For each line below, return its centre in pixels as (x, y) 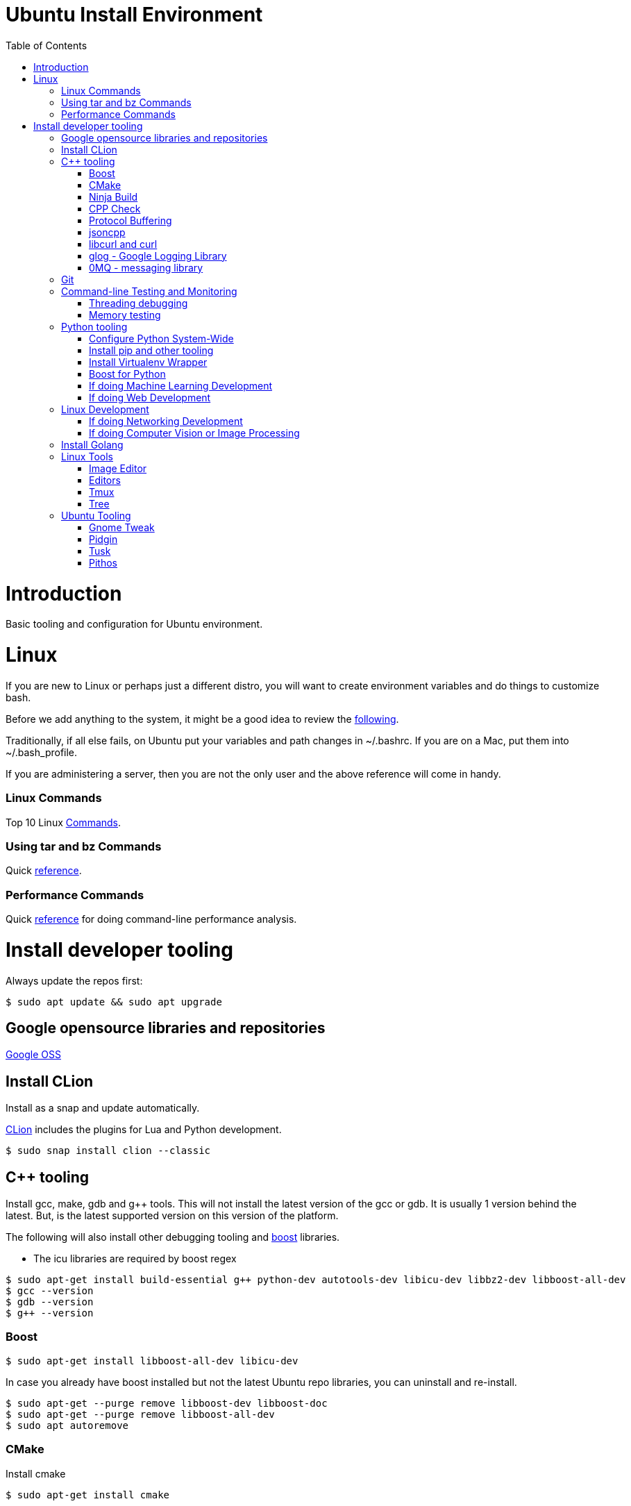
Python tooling (94, 326)
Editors (105, 480)
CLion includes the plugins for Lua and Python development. (144, 1130)
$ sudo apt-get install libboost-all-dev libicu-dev (152, 1361)
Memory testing (125, 315)
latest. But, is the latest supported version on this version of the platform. (172, 1216)
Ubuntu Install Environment (134, 15)
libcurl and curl (123, 244)
